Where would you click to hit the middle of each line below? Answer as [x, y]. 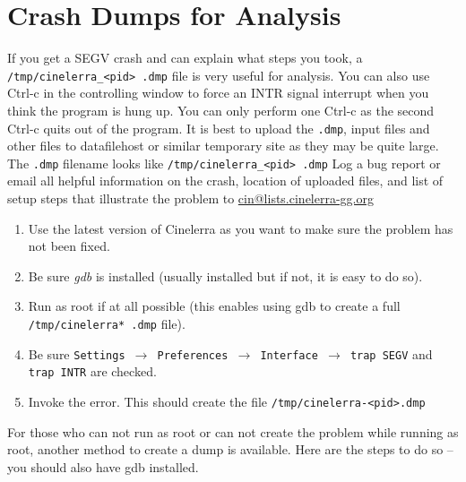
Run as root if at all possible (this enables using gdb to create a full [214, 306]
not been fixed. [69, 246]
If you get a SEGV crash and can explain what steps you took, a [185, 58]
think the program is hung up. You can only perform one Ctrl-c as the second [221, 110]
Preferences [193, 355]
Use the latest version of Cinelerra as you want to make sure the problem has [241, 228]
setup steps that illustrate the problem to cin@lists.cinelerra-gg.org [190, 198]
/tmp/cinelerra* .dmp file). [107, 324]
